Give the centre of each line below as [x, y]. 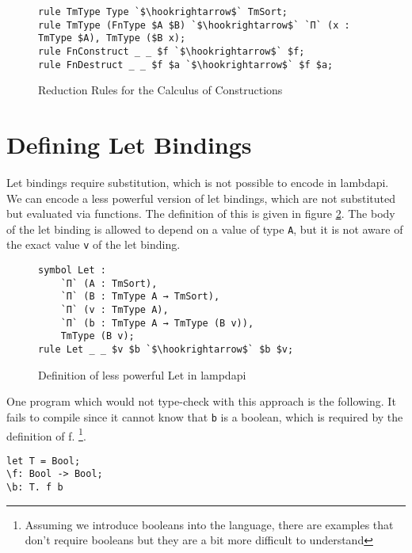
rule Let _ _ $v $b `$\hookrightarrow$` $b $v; [166, 350]
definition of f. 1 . [46, 434]
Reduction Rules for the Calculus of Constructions [160, 90]
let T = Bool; [44, 461]
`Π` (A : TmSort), [109, 283]
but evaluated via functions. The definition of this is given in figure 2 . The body [201, 214]
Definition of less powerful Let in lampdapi [142, 374]
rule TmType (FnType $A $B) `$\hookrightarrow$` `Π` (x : [194, 25]
